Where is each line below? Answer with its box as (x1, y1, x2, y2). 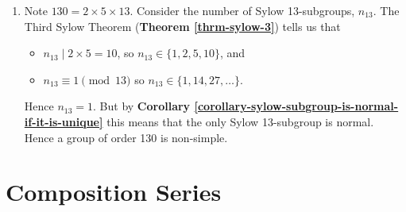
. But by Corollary (93, 98, 191, 114)
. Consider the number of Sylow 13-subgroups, (130, 2, 355, 18)
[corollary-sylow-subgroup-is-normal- (194, 98, 399, 114)
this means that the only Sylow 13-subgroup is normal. (106, 113, 374, 129)
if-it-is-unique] (24, 113, 103, 129)
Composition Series (6, 175, 222, 208)
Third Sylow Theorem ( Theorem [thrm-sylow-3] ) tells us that (24, 17, 341, 34)
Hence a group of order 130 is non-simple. (24, 129, 228, 145)
